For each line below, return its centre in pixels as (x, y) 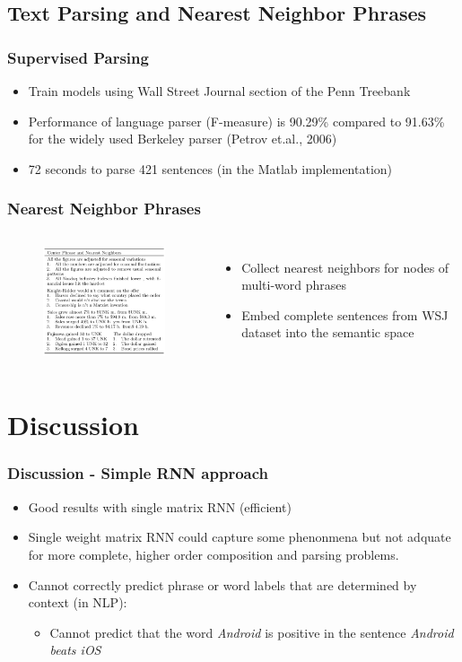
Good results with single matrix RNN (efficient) (160, 506)
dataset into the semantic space (328, 332)
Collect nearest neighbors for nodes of (345, 267)
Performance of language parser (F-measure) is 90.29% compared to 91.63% (236, 121)
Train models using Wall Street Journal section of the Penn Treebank (219, 91)
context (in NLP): (78, 602)
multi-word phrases (294, 285)
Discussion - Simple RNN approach (138, 473)
